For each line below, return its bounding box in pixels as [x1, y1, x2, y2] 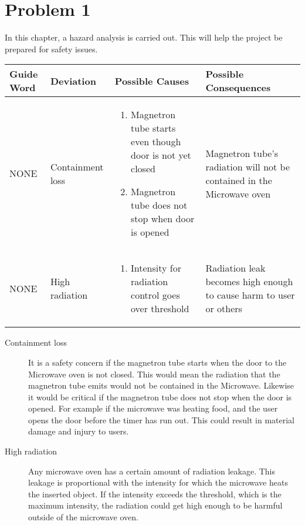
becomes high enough [205, 275, 293, 289]
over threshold [131, 302, 189, 316]
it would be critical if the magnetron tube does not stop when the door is [28, 390, 292, 403]
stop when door [131, 212, 195, 226]
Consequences [205, 81, 271, 95]
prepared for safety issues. [5, 42, 98, 55]
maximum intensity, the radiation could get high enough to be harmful [28, 499, 283, 511]
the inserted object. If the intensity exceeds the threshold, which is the [28, 487, 282, 500]
